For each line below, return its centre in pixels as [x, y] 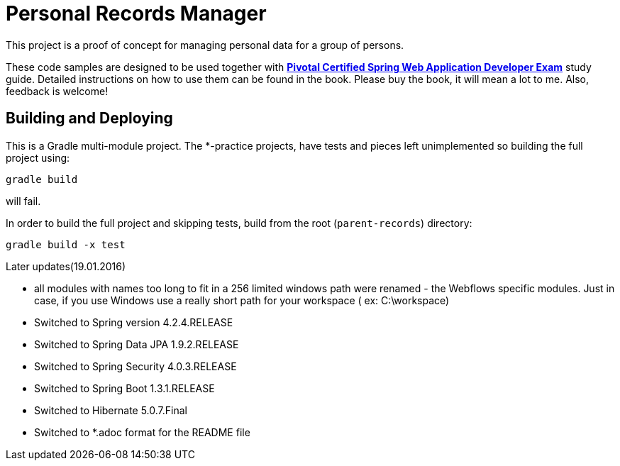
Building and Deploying [89, 118]
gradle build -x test [66, 244]
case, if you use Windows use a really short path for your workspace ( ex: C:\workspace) [242, 300]
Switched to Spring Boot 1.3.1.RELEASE [124, 388]
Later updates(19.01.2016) [66, 266]
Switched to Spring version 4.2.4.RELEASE [134, 322]
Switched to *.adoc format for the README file [142, 432]
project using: [38, 157]
